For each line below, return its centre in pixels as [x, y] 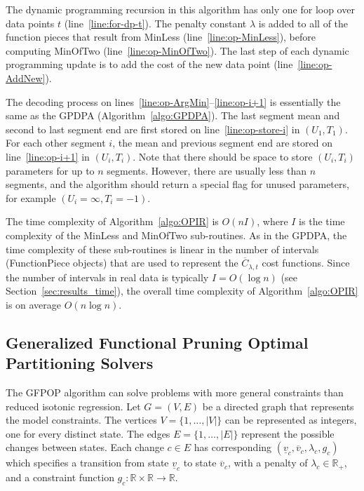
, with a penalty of [268, 463]
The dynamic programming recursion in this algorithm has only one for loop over [180, 9]
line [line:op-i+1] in [48, 156]
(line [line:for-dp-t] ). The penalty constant [155, 23]
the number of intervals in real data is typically [107, 277]
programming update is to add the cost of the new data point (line [149, 64]
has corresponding [233, 447]
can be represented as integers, [291, 420]
